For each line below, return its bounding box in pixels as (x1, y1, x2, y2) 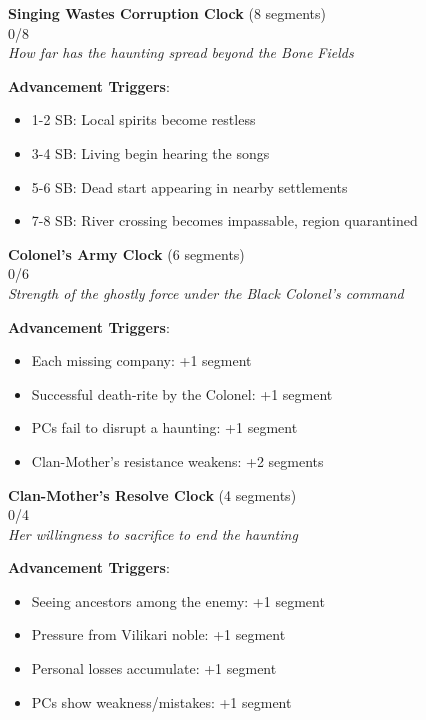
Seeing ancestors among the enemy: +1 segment (31, 590, 325, 611)
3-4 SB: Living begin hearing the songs (31, 142, 270, 163)
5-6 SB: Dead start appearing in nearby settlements (31, 176, 348, 197)
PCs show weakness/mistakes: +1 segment (31, 691, 292, 712)
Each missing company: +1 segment (31, 350, 252, 371)
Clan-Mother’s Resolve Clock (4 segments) (8, 484, 297, 505)
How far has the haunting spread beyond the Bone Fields (8, 42, 354, 63)
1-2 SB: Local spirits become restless (31, 109, 256, 130)
